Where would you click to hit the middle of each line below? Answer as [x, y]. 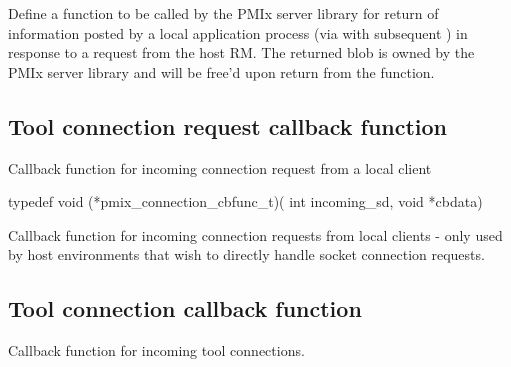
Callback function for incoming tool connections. [156, 350]
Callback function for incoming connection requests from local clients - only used [255, 234]
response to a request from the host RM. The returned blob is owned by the [241, 52]
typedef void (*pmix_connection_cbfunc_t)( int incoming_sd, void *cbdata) [245, 201]
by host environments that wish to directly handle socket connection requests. [246, 254]
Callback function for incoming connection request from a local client [220, 167]
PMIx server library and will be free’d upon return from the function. [221, 71]
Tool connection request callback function [228, 125]
